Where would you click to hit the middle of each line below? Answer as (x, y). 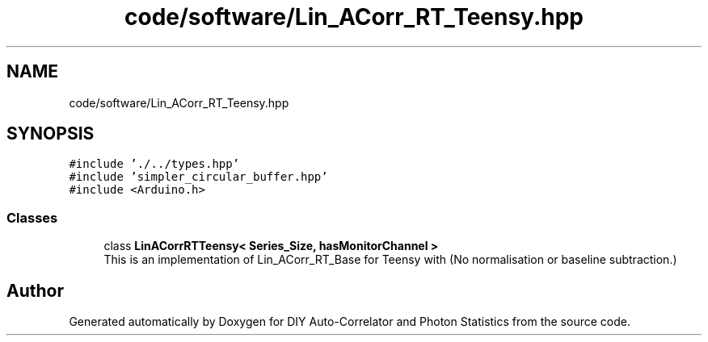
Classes (32, 217)
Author (35, 290)
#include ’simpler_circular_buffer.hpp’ (198, 177)
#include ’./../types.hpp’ (154, 164)
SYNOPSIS (51, 134)
